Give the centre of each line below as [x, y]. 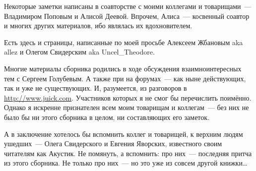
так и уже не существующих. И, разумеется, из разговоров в [96, 88]
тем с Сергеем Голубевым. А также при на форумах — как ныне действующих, [125, 78]
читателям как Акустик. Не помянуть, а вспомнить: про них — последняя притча [128, 153]
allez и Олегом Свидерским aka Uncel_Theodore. [79, 52]
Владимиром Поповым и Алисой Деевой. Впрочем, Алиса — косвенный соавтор [127, 16]
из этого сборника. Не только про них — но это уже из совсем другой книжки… [126, 163]
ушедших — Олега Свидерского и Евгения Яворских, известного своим [113, 143]
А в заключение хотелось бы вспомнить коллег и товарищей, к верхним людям [124, 134]
